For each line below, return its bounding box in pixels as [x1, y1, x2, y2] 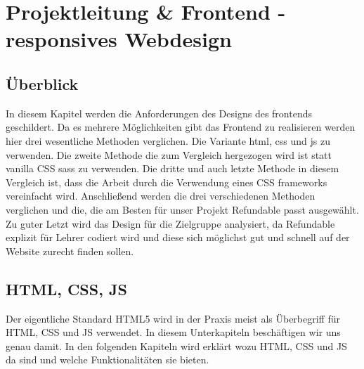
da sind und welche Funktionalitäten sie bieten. [6, 352, 209, 367]
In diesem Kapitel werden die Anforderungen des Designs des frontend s [6, 105, 312, 120]
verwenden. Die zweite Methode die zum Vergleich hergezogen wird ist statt [6, 147, 332, 162]
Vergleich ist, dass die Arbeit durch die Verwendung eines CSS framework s [6, 174, 327, 189]
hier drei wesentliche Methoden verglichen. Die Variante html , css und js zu [6, 133, 330, 148]
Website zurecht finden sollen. [6, 243, 134, 258]
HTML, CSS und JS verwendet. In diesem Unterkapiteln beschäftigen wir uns [6, 325, 341, 339]
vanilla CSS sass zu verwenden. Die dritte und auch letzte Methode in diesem [6, 161, 339, 176]
